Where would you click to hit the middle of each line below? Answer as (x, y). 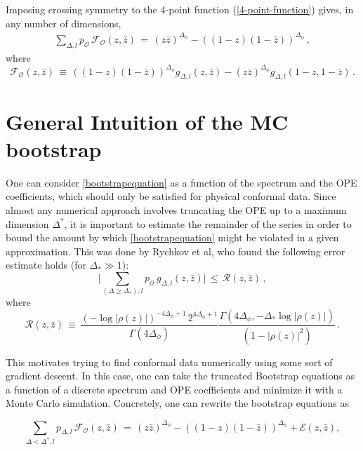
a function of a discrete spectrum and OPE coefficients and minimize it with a (174, 389)
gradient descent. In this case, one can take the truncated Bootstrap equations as (180, 376)
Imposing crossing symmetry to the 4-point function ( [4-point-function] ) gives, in (180, 9)
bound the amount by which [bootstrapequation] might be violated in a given (172, 237)
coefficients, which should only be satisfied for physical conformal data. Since (171, 196)
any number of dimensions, (64, 23)
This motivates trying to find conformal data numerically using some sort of (169, 362)
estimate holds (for (46, 265)
